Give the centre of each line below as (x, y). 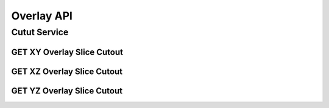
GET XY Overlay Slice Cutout (67, 52)
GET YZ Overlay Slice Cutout (67, 91)
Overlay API (42, 16)
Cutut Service (40, 32)
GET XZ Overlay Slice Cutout (67, 71)
